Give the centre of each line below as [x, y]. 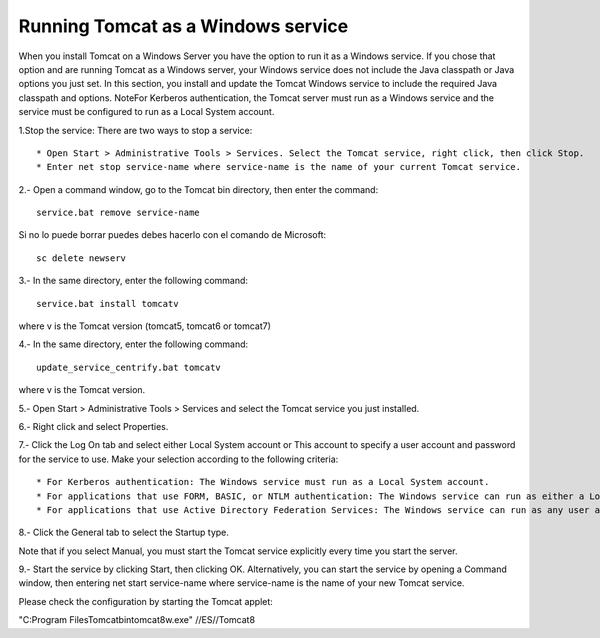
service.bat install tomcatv [107, 303]
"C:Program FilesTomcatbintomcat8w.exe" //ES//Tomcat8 [136, 620]
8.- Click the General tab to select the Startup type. [124, 532]
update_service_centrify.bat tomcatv [129, 367]
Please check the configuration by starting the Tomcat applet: [146, 601]
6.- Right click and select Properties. [93, 426]
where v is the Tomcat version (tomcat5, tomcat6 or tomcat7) [145, 326]
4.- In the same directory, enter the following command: [133, 344]
